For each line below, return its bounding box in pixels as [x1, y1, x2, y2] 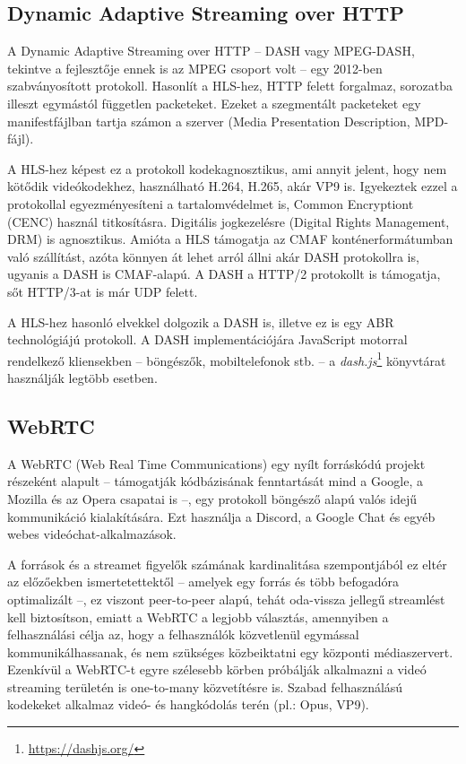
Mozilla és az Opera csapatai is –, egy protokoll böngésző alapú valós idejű [7, 489, 418, 508]
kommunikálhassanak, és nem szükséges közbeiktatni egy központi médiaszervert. [7, 642, 453, 661]
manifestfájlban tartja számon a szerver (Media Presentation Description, [7, 111, 410, 130]
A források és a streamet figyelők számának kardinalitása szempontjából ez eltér [7, 554, 447, 573]
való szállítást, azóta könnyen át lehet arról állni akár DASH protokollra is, [7, 247, 419, 265]
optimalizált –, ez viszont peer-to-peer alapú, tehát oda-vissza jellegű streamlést [7, 589, 445, 608]
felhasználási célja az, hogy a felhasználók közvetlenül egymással [7, 625, 359, 644]
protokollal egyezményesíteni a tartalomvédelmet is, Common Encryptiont [7, 194, 414, 213]
